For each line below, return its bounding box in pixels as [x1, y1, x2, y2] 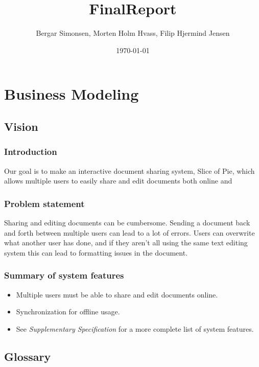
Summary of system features [4, 269, 124, 282]
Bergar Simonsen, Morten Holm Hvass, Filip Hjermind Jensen [36, 28, 230, 38]
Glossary [4, 348, 51, 364]
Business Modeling [4, 83, 139, 104]
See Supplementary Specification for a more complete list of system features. [16, 323, 254, 334]
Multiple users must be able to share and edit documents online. [16, 289, 218, 300]
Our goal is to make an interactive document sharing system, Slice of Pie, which [4, 165, 255, 176]
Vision [4, 118, 38, 134]
